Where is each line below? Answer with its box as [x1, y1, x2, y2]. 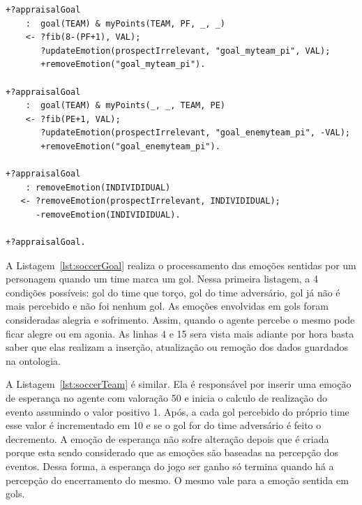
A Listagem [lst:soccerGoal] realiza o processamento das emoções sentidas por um [6, 257, 356, 272]
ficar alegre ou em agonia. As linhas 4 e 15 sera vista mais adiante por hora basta [6, 326, 354, 340]
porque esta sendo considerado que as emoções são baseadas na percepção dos [6, 445, 339, 460]
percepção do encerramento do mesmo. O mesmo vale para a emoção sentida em [6, 472, 349, 487]
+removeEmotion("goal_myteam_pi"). [40, 59, 206, 70]
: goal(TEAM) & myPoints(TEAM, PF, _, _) [25, 18, 225, 29]
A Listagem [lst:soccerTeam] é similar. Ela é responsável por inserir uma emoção [6, 377, 352, 391]
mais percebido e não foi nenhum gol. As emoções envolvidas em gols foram [6, 299, 329, 313]
